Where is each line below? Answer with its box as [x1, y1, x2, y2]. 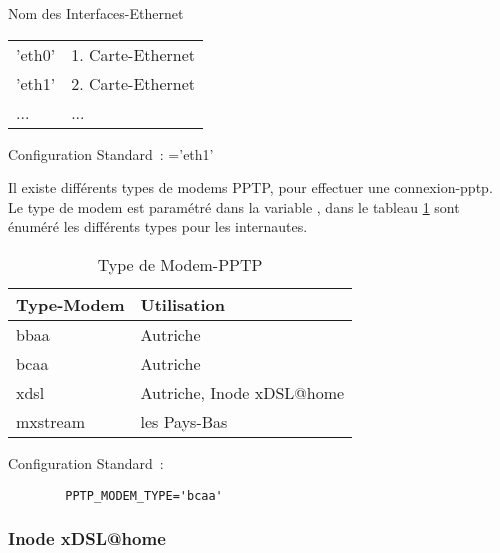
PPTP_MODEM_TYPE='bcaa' [65, 488, 223, 503]
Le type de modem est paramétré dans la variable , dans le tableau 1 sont [8, 196, 460, 217]
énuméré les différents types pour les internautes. [8, 216, 308, 237]
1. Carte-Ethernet [71, 42, 195, 66]
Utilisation [140, 292, 225, 316]
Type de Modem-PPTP [97, 252, 263, 276]
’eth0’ [16, 42, 56, 66]
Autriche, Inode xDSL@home [140, 380, 345, 404]
